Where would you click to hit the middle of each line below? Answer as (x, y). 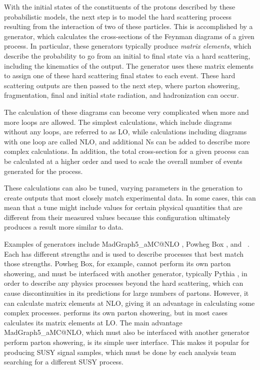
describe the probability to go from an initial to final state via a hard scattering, (127, 55)
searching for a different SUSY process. (64, 362)
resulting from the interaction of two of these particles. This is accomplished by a (128, 26)
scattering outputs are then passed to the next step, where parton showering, (122, 85)
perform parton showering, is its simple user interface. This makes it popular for (127, 342)
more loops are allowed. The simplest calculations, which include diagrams (118, 122)
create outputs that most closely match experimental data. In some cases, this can (130, 197)
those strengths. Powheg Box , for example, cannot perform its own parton (117, 263)
